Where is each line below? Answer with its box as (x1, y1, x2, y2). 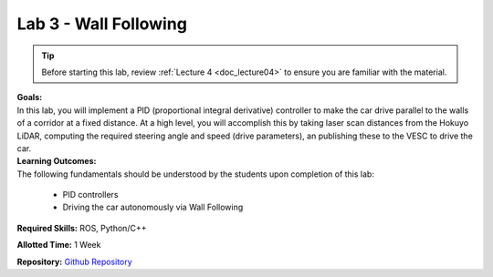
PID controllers (62, 190, 119, 200)
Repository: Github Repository (16, 256, 132, 267)
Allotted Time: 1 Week (16, 240, 101, 251)
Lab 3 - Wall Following (16, 14, 187, 34)
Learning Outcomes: (16, 156, 97, 167)
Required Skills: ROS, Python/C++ (16, 222, 147, 233)
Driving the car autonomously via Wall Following (62, 201, 244, 213)
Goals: (16, 92, 43, 103)
